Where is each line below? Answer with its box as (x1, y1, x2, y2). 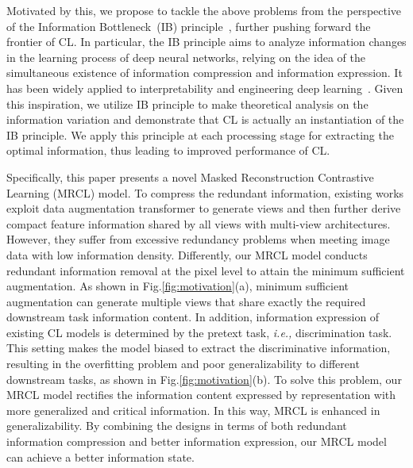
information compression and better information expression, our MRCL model (6, 433, 387, 450)
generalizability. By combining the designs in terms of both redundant (6, 417, 347, 434)
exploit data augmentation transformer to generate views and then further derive (6, 200, 401, 217)
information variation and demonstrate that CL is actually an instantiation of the (6, 111, 404, 128)
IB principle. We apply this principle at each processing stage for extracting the (6, 126, 394, 143)
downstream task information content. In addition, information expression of (6, 309, 380, 325)
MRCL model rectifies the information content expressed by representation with (6, 386, 396, 403)
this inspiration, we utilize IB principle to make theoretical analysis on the (6, 95, 369, 112)
